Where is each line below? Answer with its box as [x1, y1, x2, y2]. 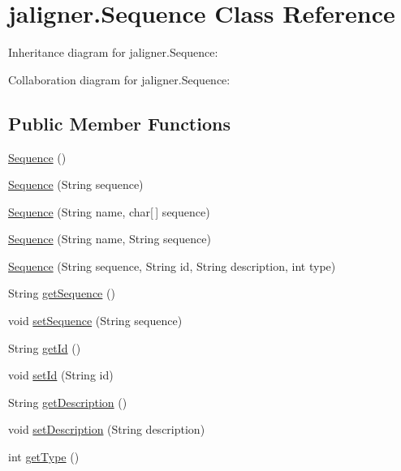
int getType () [8, 448, 80, 465]
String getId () [8, 339, 81, 356]
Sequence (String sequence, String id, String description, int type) [8, 257, 336, 274]
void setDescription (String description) [8, 421, 205, 438]
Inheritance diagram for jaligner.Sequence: [8, 44, 218, 61]
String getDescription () [8, 393, 127, 410]
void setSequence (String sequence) [8, 312, 183, 329]
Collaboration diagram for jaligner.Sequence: [8, 71, 231, 88]
